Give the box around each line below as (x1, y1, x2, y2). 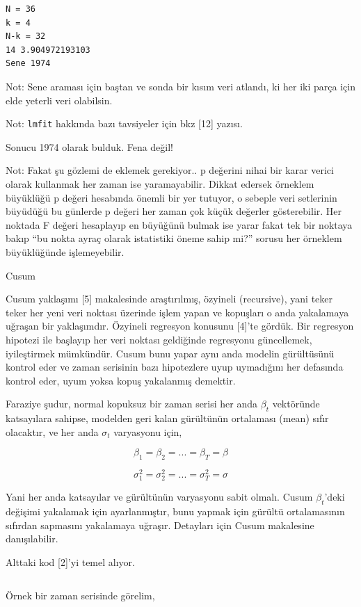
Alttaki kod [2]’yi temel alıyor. (6, 554, 135, 569)
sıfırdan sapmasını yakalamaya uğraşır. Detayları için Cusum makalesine (6, 517, 314, 532)
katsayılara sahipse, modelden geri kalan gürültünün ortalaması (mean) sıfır (6, 411, 329, 426)
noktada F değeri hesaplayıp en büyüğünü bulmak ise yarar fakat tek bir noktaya (6, 217, 353, 232)
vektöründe (272, 396, 320, 411)
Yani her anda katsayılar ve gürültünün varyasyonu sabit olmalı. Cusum (6, 489, 313, 504)
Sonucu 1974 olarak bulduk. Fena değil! (6, 139, 174, 154)
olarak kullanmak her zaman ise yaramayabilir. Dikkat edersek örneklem (6, 177, 314, 191)
